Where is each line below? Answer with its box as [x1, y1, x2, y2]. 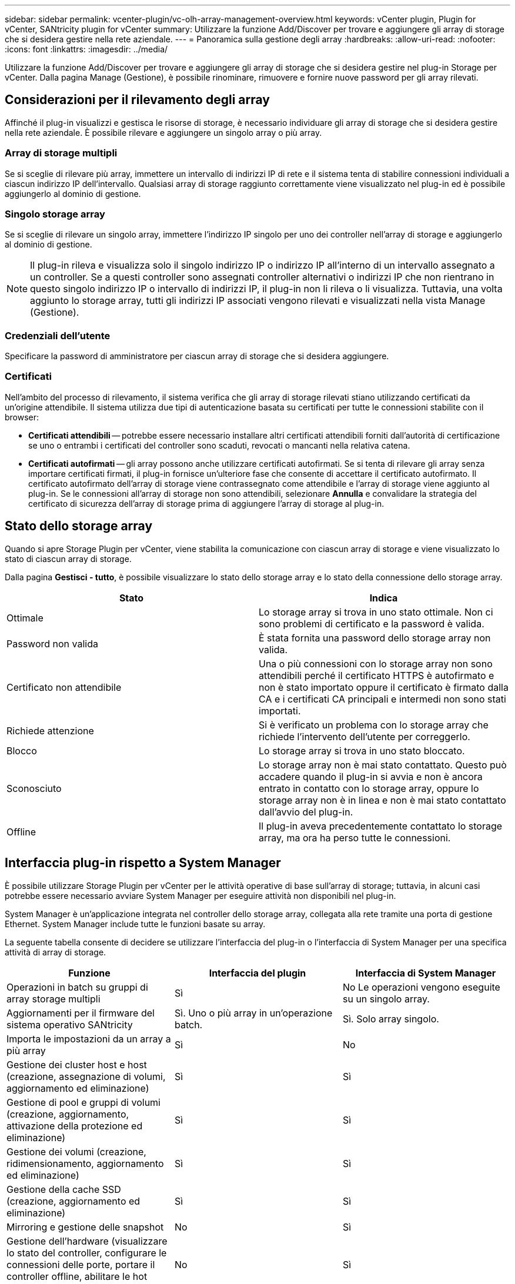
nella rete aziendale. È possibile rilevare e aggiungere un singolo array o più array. [5, 127, 322, 138]
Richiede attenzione [6, 724, 94, 737]
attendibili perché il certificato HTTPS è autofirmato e [259, 669, 494, 681]
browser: [5, 412, 39, 422]
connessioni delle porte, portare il [6, 1258, 155, 1270]
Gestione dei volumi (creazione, [6, 1145, 146, 1158]
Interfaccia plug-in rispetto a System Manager [5, 855, 281, 871]
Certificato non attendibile [6, 681, 122, 693]
